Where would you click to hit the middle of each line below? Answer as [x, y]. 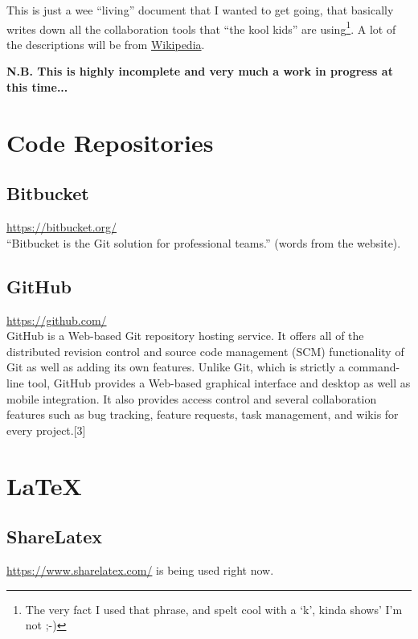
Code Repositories [110, 142]
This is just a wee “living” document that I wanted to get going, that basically [200, 10]
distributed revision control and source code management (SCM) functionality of [205, 351]
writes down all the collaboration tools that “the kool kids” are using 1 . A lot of [201, 27]
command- [374, 367]
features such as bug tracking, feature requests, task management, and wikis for [203, 414]
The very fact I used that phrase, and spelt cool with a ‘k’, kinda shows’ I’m [214, 609]
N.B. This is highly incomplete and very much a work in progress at [200, 71]
